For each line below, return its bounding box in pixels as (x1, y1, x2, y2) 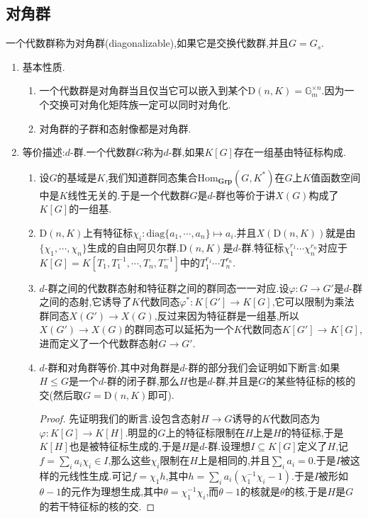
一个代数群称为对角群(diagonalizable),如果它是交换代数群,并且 (6, 35, 289, 50)
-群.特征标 (238, 240, 284, 254)
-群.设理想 (204, 439, 251, 454)
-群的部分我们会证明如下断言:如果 (184, 359, 340, 374)
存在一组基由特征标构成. (233, 145, 346, 159)
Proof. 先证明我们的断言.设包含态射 (39, 411, 201, 426)
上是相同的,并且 (198, 453, 270, 468)
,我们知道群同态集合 (105, 169, 198, 184)
